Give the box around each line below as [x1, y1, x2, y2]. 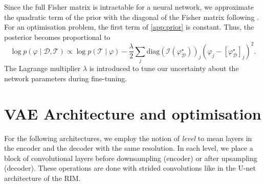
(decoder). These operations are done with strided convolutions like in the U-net [4, 163, 256, 173]
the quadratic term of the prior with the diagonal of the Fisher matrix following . [4, 11, 259, 22]
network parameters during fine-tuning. [4, 73, 127, 83]
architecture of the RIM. [4, 172, 81, 183]
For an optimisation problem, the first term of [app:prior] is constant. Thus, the [4, 21, 254, 32]
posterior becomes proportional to [4, 31, 111, 42]
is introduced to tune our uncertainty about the [89, 63, 239, 74]
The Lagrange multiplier [4, 63, 81, 74]
